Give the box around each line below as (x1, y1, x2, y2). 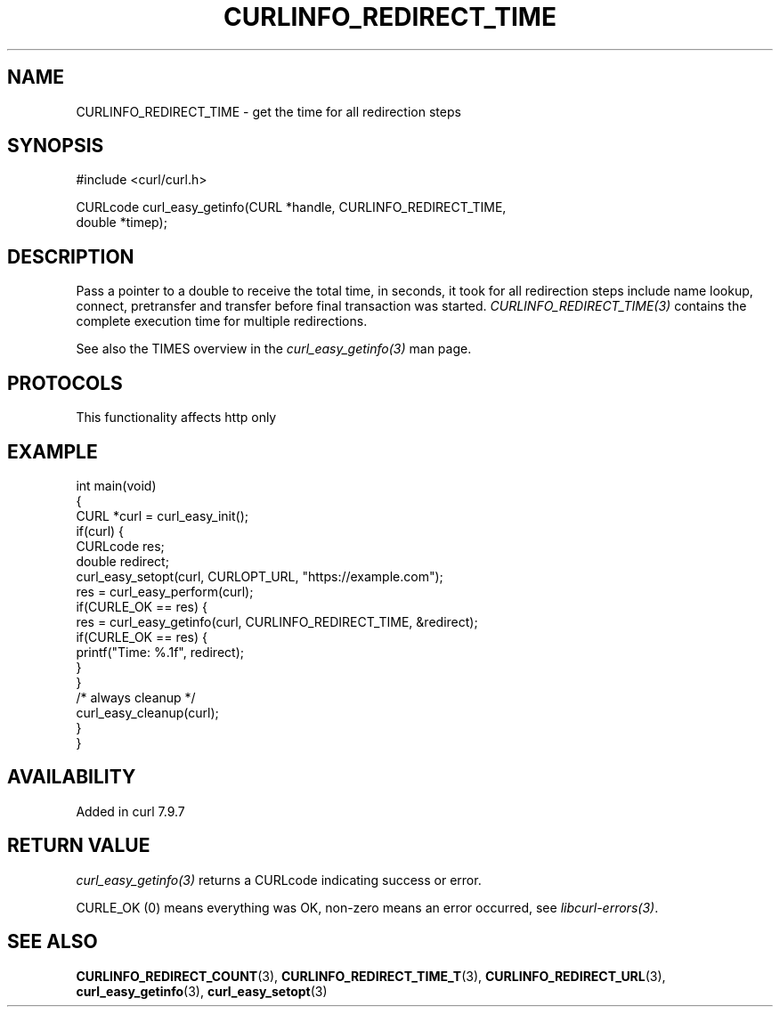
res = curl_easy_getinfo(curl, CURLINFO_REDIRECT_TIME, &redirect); (76, 613, 478, 629)
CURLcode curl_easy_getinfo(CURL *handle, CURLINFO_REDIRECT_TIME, (76, 199, 507, 215)
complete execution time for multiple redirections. (76, 313, 368, 329)
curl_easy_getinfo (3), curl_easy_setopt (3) (76, 983, 328, 999)
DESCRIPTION (7, 245, 134, 268)
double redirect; (76, 553, 169, 569)
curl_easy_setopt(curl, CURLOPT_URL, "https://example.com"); (76, 568, 443, 584)
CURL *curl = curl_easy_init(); (76, 507, 248, 523)
